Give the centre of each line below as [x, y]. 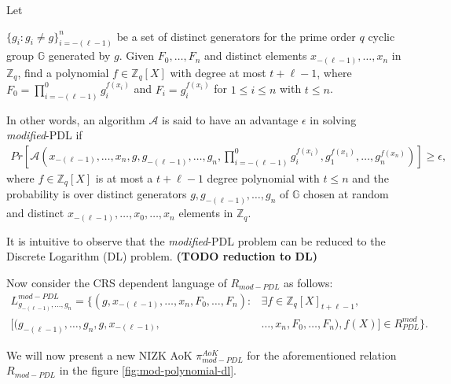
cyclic [381, 36]
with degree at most [218, 72]
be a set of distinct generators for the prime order [236, 36]
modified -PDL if [44, 135]
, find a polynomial [63, 72]
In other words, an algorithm [76, 119]
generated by [79, 55]
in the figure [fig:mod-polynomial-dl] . [148, 370]
